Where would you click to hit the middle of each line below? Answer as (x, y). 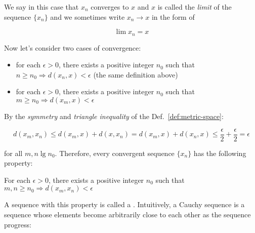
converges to (110, 7)
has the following (220, 153)
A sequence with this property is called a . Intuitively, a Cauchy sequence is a (124, 204)
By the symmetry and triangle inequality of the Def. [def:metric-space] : (114, 116)
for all (13, 153)
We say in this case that (41, 7)
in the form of (173, 16)
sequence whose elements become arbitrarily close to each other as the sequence (127, 215)
